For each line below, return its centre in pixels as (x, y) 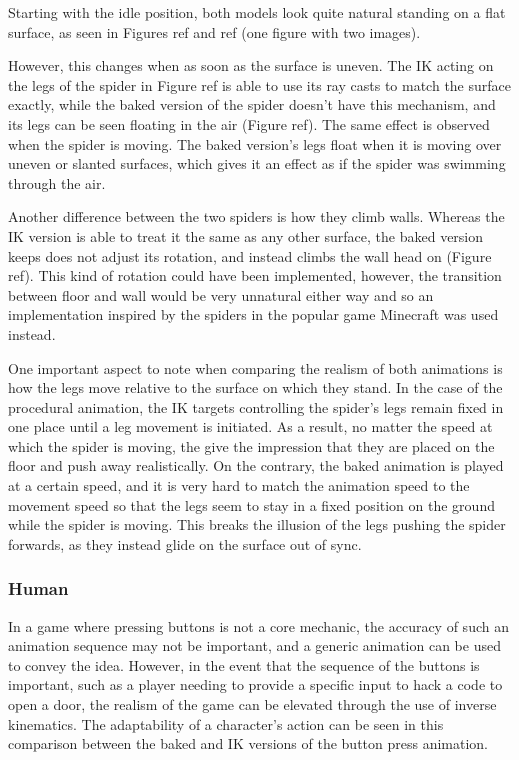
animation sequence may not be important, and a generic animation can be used (254, 645)
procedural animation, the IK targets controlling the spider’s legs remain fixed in (256, 406)
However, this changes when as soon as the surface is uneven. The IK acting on (251, 65)
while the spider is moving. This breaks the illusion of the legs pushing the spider (257, 524)
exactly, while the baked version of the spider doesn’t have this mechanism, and (252, 104)
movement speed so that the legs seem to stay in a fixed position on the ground (251, 504)
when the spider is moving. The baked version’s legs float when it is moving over (255, 143)
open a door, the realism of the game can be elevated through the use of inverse (252, 704)
